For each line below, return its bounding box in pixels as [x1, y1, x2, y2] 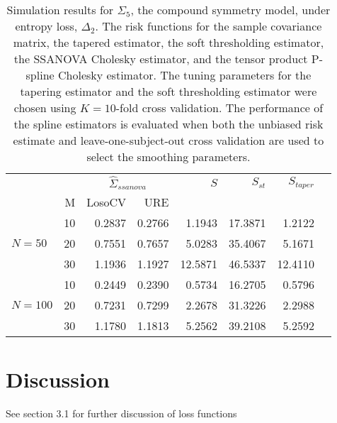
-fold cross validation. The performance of [115, 99, 324, 116]
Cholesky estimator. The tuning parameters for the [57, 67, 312, 83]
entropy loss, [15, 18, 78, 34]
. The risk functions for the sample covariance [95, 18, 322, 34]
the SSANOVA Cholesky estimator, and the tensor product [13, 50, 308, 67]
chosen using [13, 99, 76, 116]
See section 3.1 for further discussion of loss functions [6, 405, 237, 420]
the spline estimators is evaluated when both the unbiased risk [13, 116, 324, 132]
